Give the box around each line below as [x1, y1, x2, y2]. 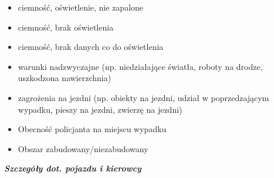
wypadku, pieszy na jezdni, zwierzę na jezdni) [18, 103, 182, 115]
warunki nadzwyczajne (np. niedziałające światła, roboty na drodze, [18, 60, 263, 72]
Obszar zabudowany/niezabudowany [18, 142, 148, 155]
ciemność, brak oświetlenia [18, 21, 114, 33]
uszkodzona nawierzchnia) [18, 72, 111, 84]
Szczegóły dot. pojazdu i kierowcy [4, 162, 141, 174]
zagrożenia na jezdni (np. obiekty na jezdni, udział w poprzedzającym [18, 91, 269, 103]
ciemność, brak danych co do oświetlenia [18, 41, 164, 53]
